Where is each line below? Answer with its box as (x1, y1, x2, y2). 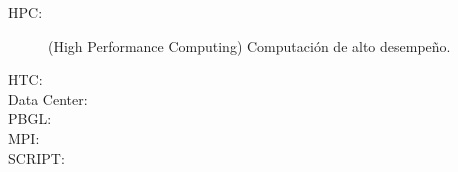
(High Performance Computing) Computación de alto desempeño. (48, 35, 451, 56)
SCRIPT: (8, 147, 65, 168)
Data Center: (8, 88, 88, 109)
